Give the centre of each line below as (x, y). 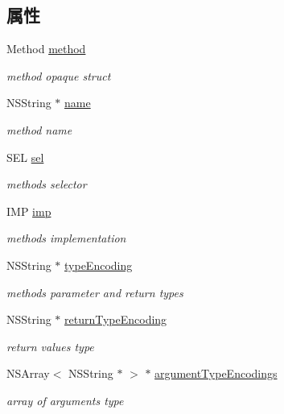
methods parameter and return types (95, 292)
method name (39, 129)
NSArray (28, 373)
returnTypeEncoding (116, 319)
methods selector (47, 184)
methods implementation (66, 238)
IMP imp (29, 211)
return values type (50, 346)
